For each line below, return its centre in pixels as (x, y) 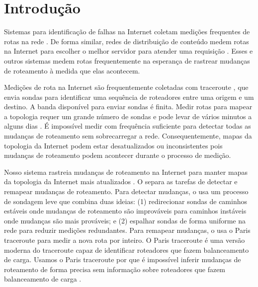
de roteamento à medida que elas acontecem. (72, 70)
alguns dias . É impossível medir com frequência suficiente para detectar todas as (128, 126)
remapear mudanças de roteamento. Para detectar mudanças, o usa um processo (126, 191)
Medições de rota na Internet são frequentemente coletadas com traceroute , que (126, 87)
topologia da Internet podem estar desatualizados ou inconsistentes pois (113, 145)
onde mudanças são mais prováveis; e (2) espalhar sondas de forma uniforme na (125, 220)
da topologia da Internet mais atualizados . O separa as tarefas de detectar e (121, 181)
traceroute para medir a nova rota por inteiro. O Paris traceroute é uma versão (125, 240)
